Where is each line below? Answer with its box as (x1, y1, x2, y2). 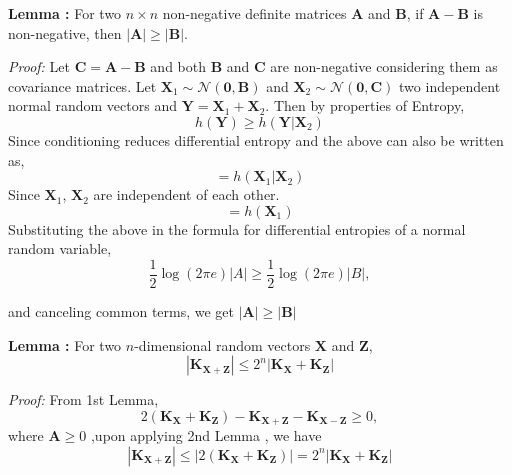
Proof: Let (8, 56, 70, 77)
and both (150, 56, 206, 77)
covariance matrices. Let (8, 75, 157, 96)
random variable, (8, 238, 112, 259)
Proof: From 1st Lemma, (8, 389, 159, 410)
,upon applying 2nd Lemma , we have (90, 425, 322, 446)
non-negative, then (8, 22, 122, 43)
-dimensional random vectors (134, 334, 311, 355)
